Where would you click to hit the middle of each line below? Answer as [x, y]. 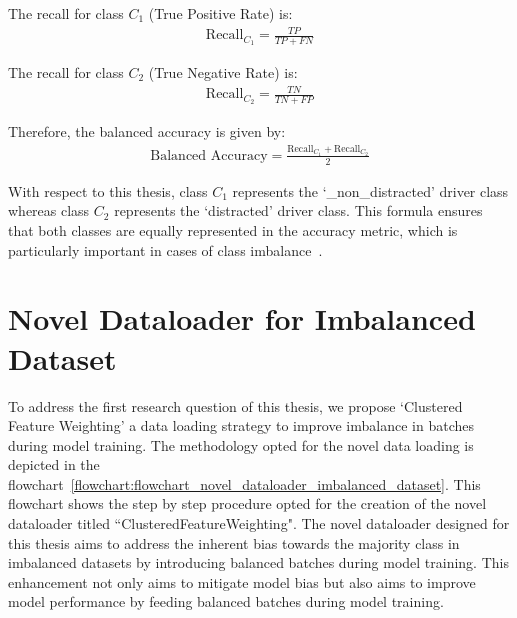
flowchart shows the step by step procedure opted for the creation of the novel [247, 503]
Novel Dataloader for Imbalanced [242, 318]
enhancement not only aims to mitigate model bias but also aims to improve [242, 581]
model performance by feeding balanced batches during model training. [226, 601]
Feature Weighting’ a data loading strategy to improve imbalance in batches [241, 425]
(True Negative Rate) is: [223, 71]
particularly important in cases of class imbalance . [165, 249]
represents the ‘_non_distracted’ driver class [370, 190]
